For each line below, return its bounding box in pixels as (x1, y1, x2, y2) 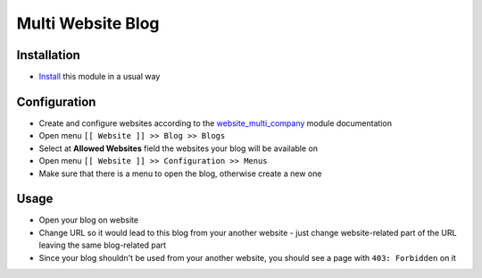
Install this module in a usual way (38, 72, 161, 82)
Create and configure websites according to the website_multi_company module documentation (38, 117, 393, 129)
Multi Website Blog (16, 13, 160, 33)
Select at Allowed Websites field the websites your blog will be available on (38, 143, 319, 154)
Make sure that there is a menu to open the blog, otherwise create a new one (38, 168, 322, 179)
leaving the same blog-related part (38, 240, 167, 250)
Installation (16, 47, 80, 63)
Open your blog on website (38, 215, 138, 225)
